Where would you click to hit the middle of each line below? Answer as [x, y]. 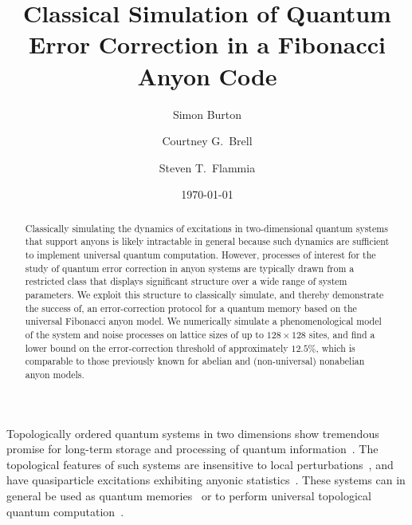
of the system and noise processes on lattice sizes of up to [144, 334]
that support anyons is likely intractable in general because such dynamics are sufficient [207, 241]
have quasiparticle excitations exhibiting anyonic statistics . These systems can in [206, 480]
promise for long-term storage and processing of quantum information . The [192, 449]
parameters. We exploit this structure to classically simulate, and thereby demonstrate [204, 294]
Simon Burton [207, 114]
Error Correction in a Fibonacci [207, 44]
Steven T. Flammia [207, 167]
